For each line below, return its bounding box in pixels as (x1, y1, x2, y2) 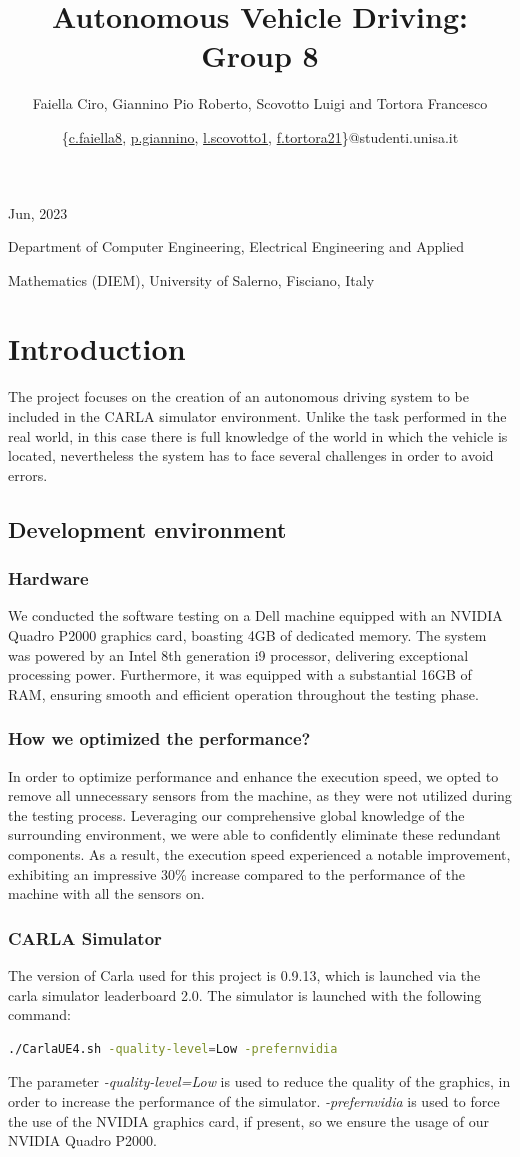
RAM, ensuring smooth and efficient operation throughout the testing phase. (8, 683, 479, 704)
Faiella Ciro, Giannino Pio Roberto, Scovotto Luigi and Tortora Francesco (32, 93, 488, 114)
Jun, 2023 (8, 202, 68, 223)
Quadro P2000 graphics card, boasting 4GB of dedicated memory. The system (8, 624, 487, 645)
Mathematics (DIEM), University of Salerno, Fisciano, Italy (8, 269, 375, 290)
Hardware (8, 566, 89, 591)
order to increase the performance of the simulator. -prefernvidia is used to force (8, 1090, 500, 1111)
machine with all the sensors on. (8, 883, 205, 904)
